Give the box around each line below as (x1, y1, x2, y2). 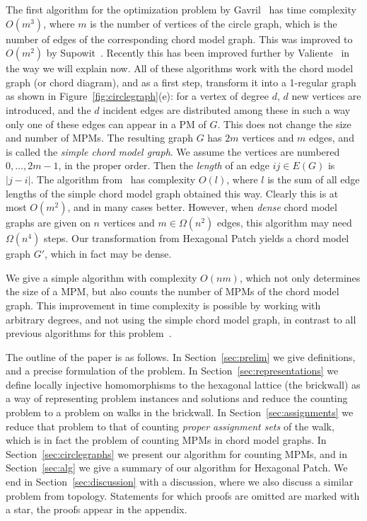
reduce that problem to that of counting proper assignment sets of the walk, (6, 418, 334, 433)
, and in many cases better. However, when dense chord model (67, 200, 337, 214)
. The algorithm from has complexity (30, 171, 196, 186)
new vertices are (291, 88, 361, 103)
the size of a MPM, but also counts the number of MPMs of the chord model (6, 284, 339, 299)
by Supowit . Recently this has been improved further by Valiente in (46, 45, 350, 60)
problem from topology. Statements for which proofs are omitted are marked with (6, 488, 360, 503)
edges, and (309, 130, 354, 145)
